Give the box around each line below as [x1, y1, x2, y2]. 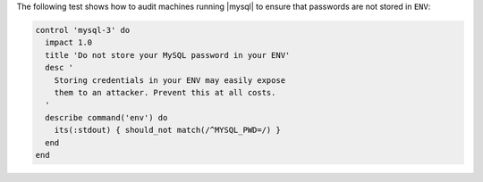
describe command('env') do [45, 112, 168, 122]
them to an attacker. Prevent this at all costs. [54, 87, 276, 97]
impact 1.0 [45, 37, 93, 48]
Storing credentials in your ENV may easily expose [54, 75, 286, 85]
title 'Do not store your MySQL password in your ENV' [45, 50, 291, 60]
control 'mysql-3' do [35, 25, 131, 35]
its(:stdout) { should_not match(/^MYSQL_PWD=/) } [54, 125, 281, 136]
